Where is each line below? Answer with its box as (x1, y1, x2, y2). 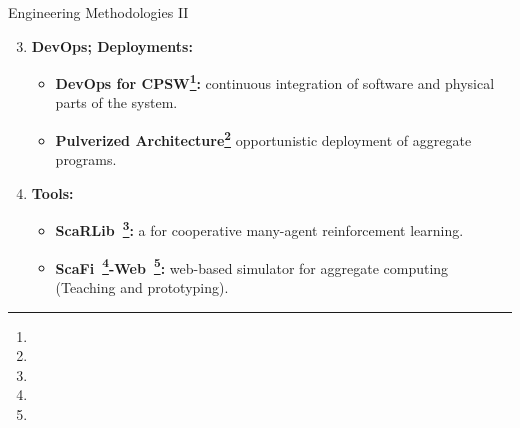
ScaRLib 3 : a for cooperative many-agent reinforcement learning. (55, 217, 464, 241)
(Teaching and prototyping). (55, 276, 229, 297)
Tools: (31, 182, 74, 203)
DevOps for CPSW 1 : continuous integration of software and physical (55, 70, 495, 93)
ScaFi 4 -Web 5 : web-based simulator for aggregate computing (55, 254, 449, 278)
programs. (55, 149, 117, 170)
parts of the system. (55, 92, 178, 113)
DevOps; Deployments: (31, 35, 193, 56)
